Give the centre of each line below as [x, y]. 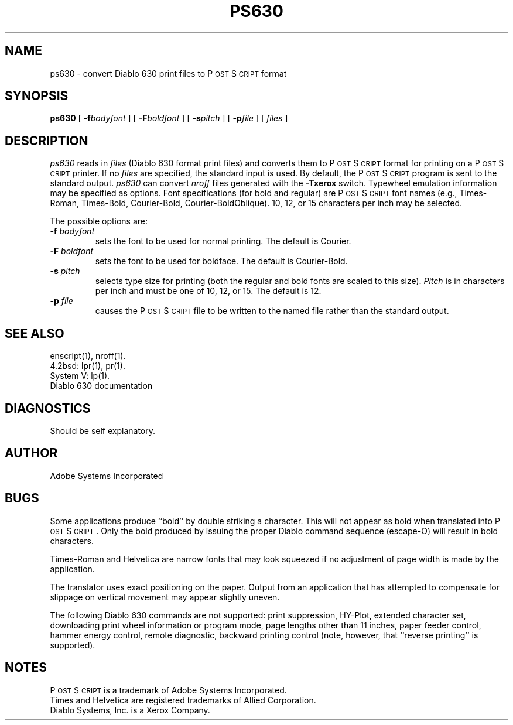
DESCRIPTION [47, 141]
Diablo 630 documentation [101, 386]
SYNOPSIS [37, 96]
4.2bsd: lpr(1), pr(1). [88, 366]
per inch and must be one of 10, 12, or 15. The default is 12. [208, 291]
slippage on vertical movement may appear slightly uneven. [165, 597]
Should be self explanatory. [103, 430]
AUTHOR [31, 453]
